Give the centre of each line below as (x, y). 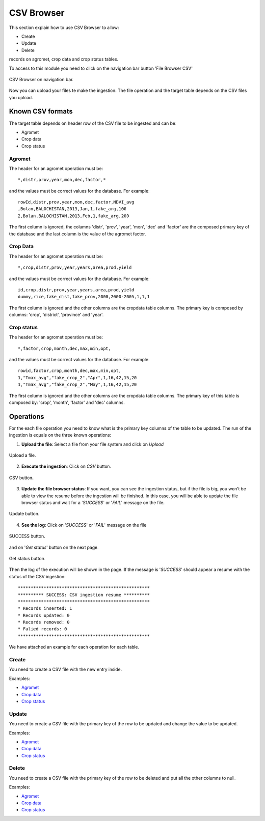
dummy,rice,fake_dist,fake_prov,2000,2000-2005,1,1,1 (84, 297)
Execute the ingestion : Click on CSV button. (66, 466)
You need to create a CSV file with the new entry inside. (66, 669)
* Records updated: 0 (44, 615)
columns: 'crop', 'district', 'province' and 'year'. (56, 315)
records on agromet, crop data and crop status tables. (64, 59)
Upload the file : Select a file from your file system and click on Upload (93, 444)
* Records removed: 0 (44, 622)
